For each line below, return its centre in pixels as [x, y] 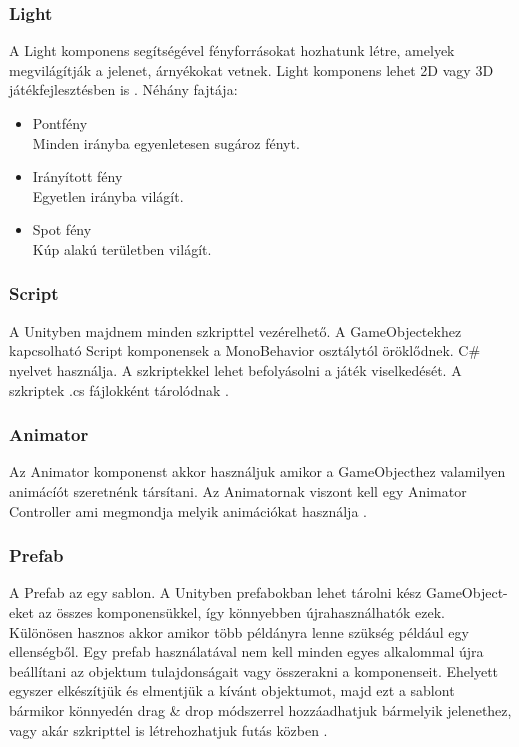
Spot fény [62, 229]
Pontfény [60, 123]
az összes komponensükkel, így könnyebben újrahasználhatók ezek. [241, 611]
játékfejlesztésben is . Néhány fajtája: [123, 89]
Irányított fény [77, 176]
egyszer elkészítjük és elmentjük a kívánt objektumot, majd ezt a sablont [232, 690]
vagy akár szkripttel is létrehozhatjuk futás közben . [168, 729]
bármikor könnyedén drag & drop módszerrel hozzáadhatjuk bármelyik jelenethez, [260, 709]
